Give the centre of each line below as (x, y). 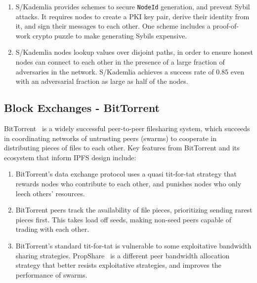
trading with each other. (52, 229)
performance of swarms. (51, 274)
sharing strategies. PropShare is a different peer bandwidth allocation (123, 255)
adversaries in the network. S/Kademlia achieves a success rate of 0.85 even (130, 71)
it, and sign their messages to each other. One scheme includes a (113, 26)
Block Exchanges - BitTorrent (82, 108)
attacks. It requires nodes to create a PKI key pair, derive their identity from (132, 16)
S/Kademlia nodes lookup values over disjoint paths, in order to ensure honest (134, 52)
